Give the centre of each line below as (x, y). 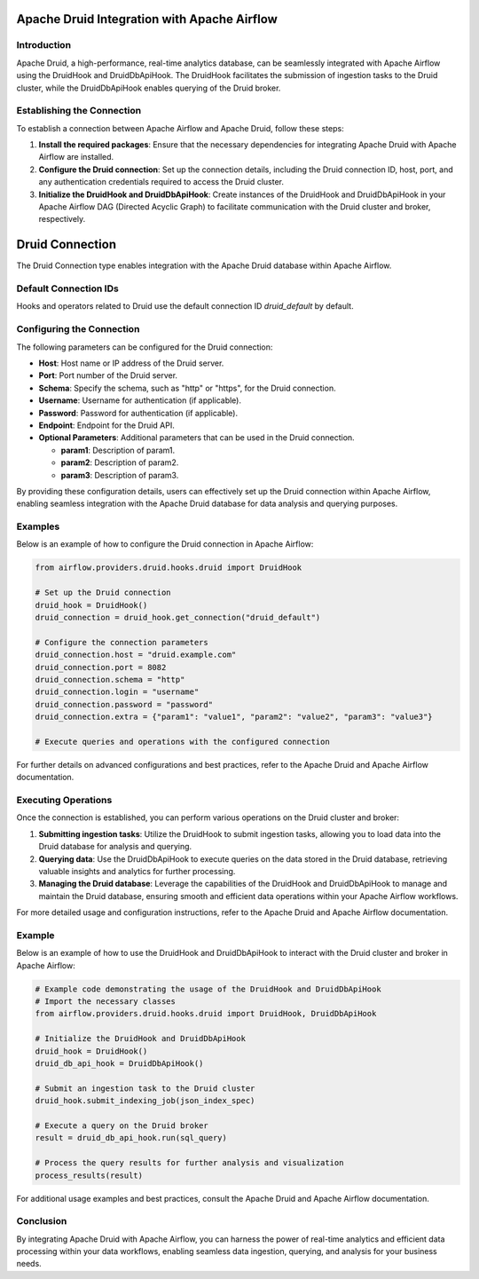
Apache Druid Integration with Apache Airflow (147, 19)
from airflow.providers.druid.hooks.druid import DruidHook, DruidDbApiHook (206, 1014)
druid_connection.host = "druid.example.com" (136, 655)
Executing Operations (64, 801)
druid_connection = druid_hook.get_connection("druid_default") (178, 617)
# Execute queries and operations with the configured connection (182, 742)
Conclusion (42, 1221)
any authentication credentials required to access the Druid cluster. (161, 182)
